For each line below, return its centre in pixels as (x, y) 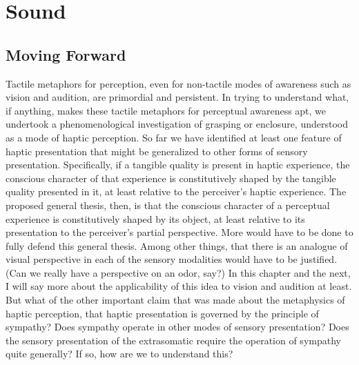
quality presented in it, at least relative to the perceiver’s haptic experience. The (176, 191)
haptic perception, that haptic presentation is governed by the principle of (162, 313)
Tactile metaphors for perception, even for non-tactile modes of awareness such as (178, 83)
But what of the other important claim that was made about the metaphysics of (175, 300)
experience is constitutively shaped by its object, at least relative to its (155, 218)
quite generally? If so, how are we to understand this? (119, 354)
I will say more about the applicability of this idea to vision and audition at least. (179, 286)
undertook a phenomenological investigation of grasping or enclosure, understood (177, 124)
